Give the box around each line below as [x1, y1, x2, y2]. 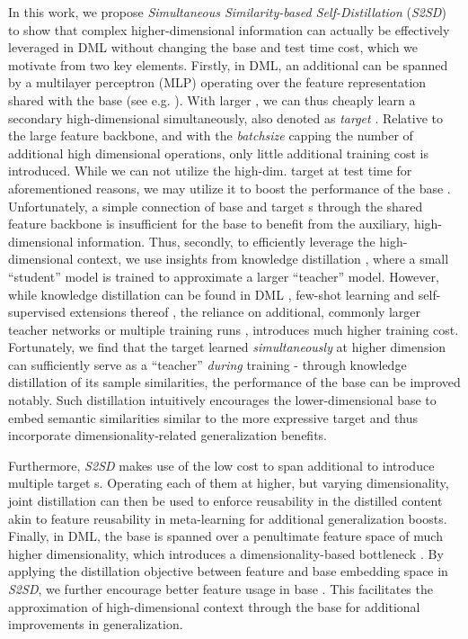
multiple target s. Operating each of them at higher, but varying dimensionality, [8, 473, 449, 492]
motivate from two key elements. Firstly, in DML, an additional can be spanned [8, 55, 448, 74]
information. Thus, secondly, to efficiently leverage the [77, 231, 375, 250]
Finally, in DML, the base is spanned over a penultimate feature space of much [8, 526, 443, 545]
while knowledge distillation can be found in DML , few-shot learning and [8, 284, 415, 303]
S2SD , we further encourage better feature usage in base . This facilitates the [8, 580, 433, 598]
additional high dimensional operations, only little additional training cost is [8, 143, 428, 162]
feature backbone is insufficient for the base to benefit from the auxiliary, [8, 214, 411, 233]
